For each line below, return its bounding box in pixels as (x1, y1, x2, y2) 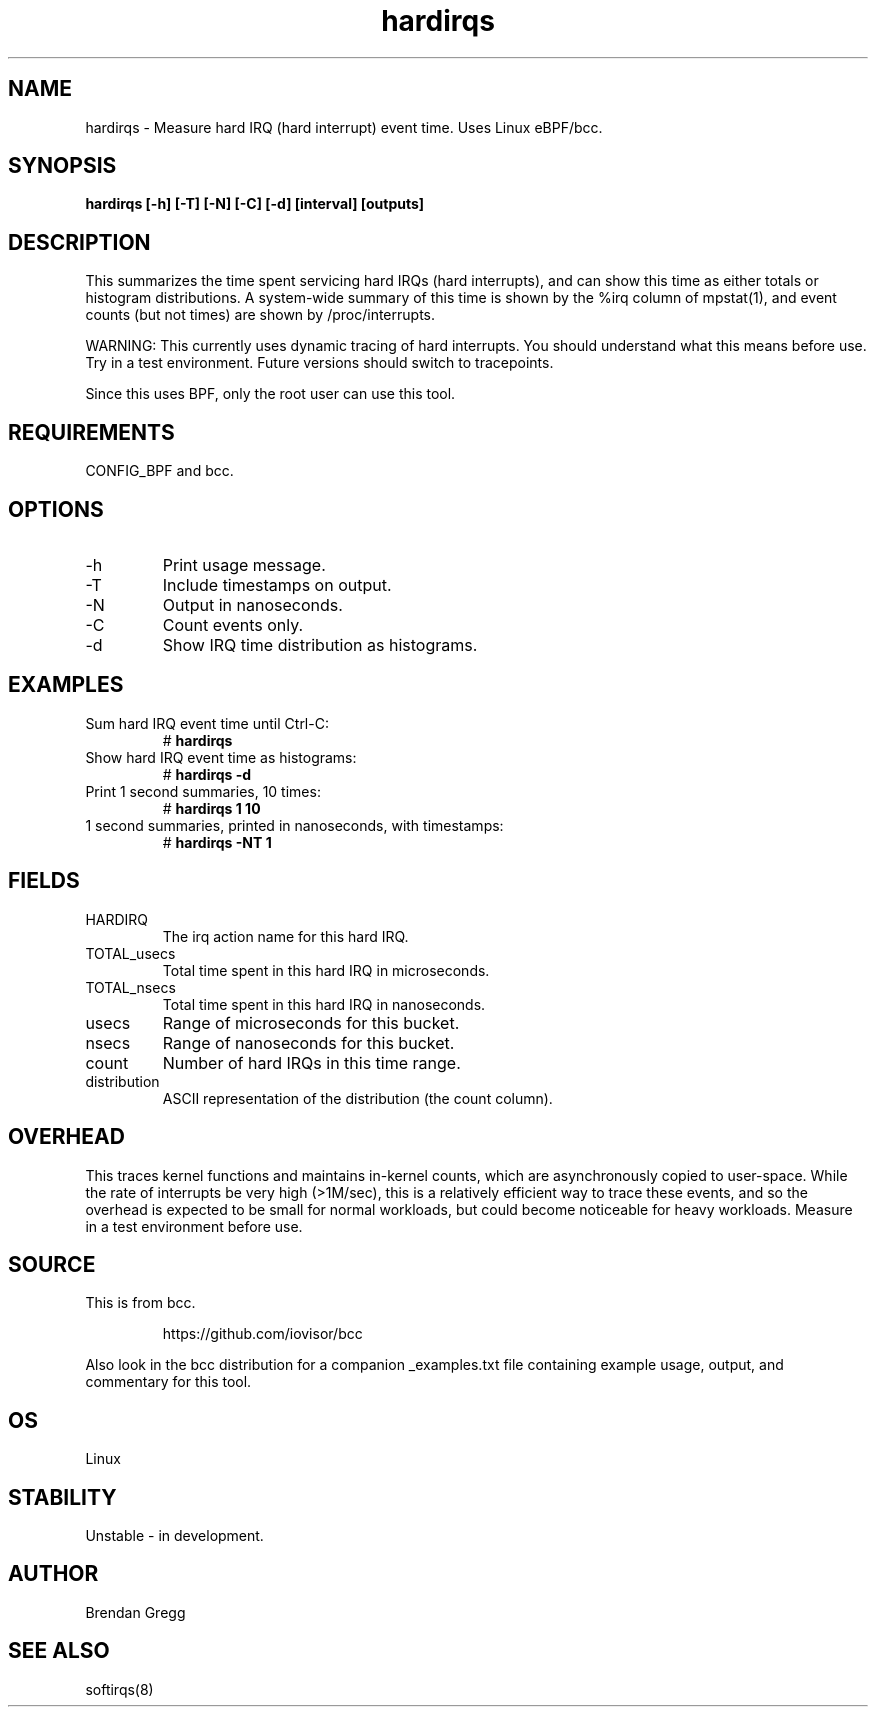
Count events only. (162, 614, 304, 635)
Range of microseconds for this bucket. (162, 1012, 460, 1033)
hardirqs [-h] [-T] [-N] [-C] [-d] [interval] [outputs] (85, 195, 425, 213)
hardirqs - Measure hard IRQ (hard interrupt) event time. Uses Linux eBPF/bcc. (85, 118, 603, 136)
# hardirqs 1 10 (162, 799, 261, 817)
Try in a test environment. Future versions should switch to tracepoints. (85, 354, 554, 372)
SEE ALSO (8, 1638, 110, 1664)
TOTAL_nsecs (85, 978, 176, 996)
